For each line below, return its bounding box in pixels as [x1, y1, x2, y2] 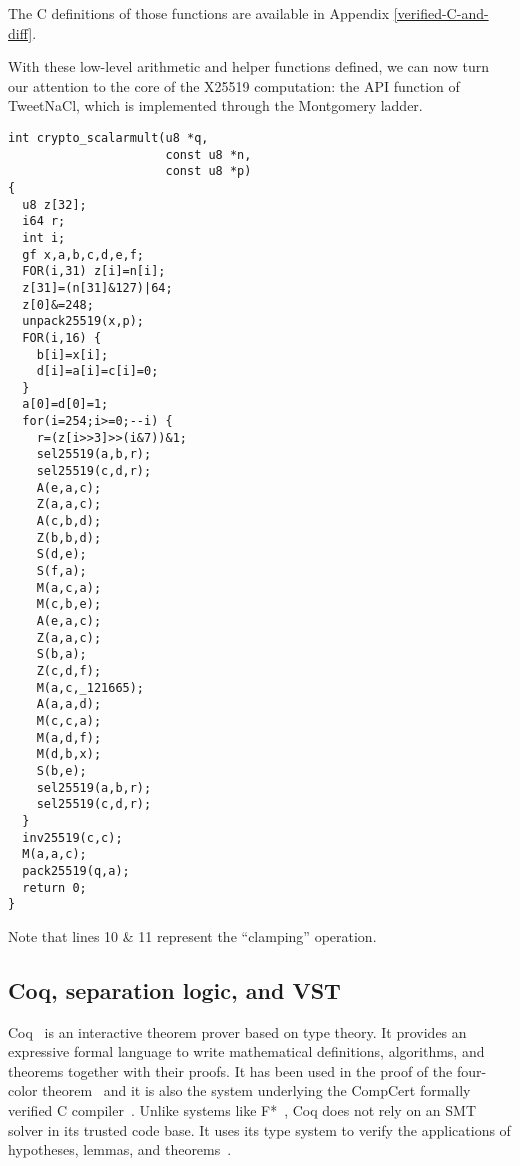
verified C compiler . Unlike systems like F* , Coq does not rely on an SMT [8, 1099, 477, 1120]
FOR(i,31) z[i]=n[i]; [22, 264, 166, 279]
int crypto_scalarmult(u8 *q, [8, 130, 209, 145]
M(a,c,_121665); [36, 680, 145, 695]
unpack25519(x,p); [22, 314, 145, 329]
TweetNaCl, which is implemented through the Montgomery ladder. [8, 95, 423, 116]
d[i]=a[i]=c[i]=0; [36, 364, 159, 379]
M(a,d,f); [36, 730, 102, 745]
